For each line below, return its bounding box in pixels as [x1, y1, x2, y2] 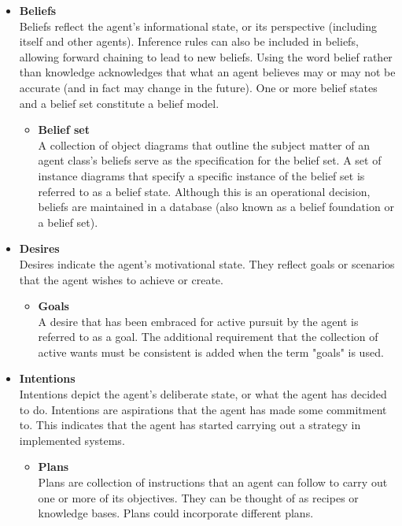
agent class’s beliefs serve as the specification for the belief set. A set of [38, 152, 382, 169]
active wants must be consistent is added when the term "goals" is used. [38, 343, 384, 360]
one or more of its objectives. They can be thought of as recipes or [38, 489, 359, 506]
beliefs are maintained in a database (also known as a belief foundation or [38, 198, 394, 215]
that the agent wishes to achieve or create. [19, 271, 223, 287]
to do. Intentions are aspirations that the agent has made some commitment [19, 401, 387, 417]
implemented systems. [19, 432, 125, 448]
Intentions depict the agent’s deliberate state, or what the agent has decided [19, 386, 387, 402]
